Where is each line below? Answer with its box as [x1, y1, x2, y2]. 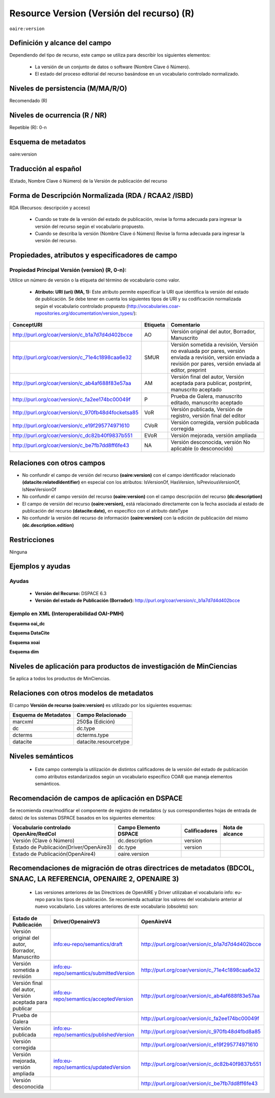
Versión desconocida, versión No [171, 439, 251, 446]
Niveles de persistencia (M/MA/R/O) [9, 84, 127, 93]
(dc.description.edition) [22, 522, 74, 528]
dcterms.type [76, 732, 109, 739]
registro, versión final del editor [171, 412, 246, 419]
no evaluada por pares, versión [171, 347, 245, 354]
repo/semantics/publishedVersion [53, 1031, 134, 1038]
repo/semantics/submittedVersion [53, 969, 135, 977]
